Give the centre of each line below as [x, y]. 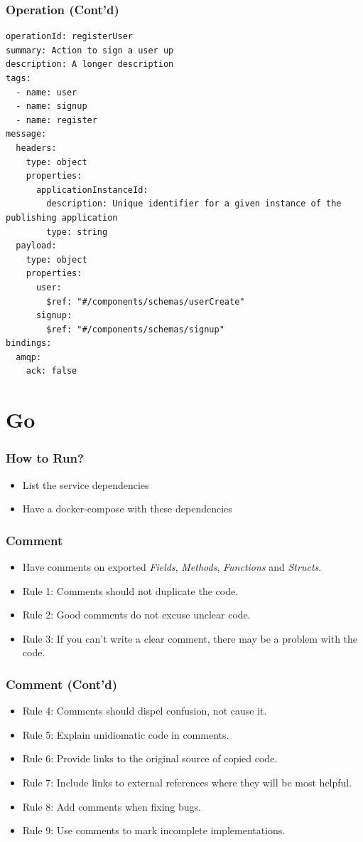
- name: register [56, 120]
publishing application [62, 217]
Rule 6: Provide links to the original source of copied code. [150, 758]
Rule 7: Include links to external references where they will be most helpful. [187, 783]
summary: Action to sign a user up [90, 50]
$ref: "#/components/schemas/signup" [135, 329]
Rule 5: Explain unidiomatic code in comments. [126, 734]
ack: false [52, 371]
